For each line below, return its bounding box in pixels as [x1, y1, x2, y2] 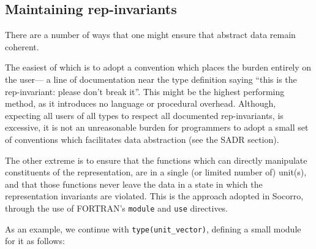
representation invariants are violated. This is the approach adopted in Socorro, [5, 190, 304, 202]
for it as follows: [5, 234, 65, 247]
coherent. [5, 40, 39, 53]
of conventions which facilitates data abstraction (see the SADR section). [5, 132, 279, 145]
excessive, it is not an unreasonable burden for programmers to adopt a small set [5, 121, 309, 134]
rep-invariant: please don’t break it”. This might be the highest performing [5, 85, 285, 98]
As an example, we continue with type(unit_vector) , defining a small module [5, 222, 301, 235]
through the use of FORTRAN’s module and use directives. [5, 201, 228, 214]
